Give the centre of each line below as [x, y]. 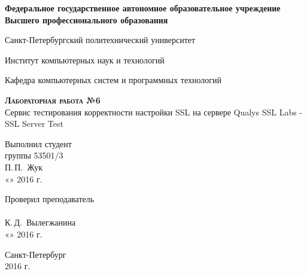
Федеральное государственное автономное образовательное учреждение [143, 8]
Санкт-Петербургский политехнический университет [100, 40]
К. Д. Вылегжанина [40, 222]
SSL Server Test [34, 124]
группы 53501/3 [34, 155]
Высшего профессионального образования [86, 19]
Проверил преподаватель [50, 199]
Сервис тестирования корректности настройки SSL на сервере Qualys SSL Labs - [154, 112]
